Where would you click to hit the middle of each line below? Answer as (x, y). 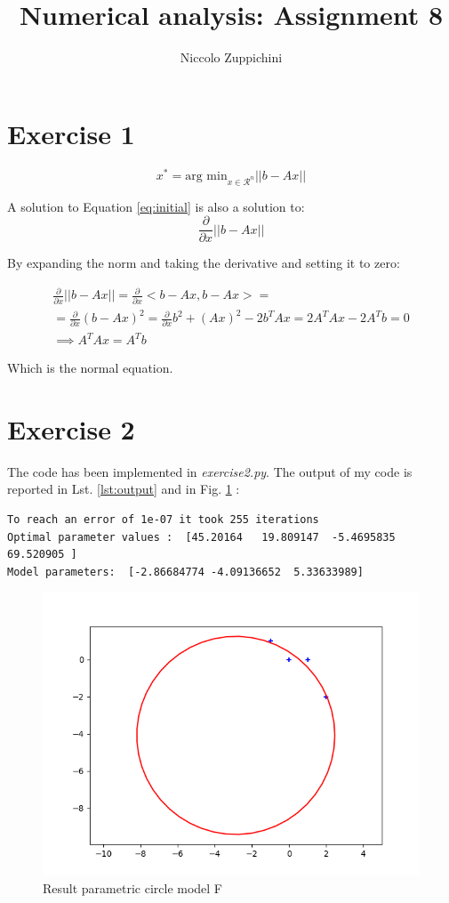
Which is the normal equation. (90, 368)
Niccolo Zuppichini (231, 57)
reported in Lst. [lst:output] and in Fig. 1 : (124, 489)
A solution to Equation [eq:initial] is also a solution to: (156, 206)
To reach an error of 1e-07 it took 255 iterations (163, 519)
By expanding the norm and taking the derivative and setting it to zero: (204, 263)
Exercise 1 (71, 133)
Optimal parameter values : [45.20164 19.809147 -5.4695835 (201, 537)
